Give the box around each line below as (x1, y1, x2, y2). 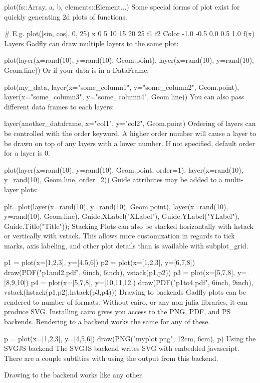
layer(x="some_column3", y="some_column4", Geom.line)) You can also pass (4, 91, 244, 102)
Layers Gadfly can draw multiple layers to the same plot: (4, 38, 179, 48)
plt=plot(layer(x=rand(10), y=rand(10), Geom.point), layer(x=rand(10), (4, 201, 228, 211)
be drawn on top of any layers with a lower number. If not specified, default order (4, 138, 255, 148)
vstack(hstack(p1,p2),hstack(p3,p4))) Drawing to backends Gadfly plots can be (4, 287, 246, 297)
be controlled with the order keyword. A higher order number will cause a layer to (4, 127, 256, 138)
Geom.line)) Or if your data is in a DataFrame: (4, 64, 149, 75)
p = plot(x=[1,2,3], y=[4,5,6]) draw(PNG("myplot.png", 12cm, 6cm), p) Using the (4, 333, 256, 343)
